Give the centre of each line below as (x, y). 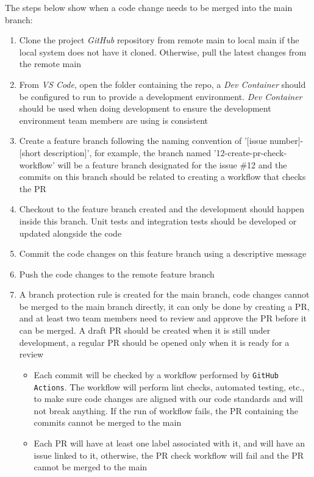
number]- (287, 141)
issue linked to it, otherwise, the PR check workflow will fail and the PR (169, 455)
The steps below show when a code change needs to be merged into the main (149, 7)
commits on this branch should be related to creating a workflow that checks (162, 177)
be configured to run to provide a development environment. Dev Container (161, 96)
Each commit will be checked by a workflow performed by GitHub (156, 374)
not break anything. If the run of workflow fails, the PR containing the (166, 410)
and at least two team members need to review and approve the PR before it (163, 318)
